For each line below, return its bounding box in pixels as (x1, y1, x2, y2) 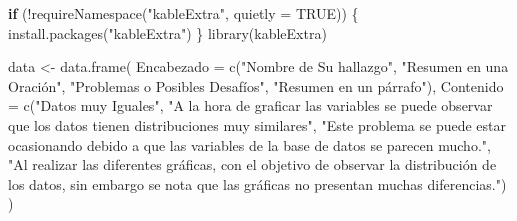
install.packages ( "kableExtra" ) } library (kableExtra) (8, 22, 327, 43)
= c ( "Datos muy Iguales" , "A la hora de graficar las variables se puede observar (8, 95, 493, 116)
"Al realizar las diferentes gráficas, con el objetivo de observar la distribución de (8, 154, 497, 175)
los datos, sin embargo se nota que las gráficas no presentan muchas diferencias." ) (8, 173, 507, 194)
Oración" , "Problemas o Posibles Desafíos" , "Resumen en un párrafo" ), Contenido (8, 75, 504, 96)
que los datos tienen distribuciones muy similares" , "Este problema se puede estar (8, 114, 506, 135)
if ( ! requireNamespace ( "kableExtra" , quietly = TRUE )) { (8, 3, 359, 23)
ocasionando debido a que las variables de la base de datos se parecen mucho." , (8, 134, 491, 155)
